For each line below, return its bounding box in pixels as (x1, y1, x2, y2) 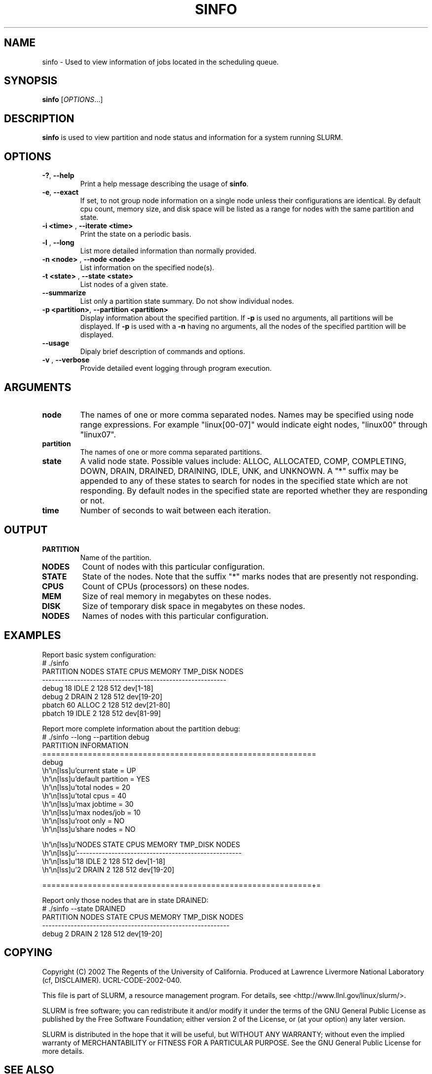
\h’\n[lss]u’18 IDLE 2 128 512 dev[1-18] (42, 857, 166, 865)
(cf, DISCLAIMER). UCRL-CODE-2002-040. (42, 975, 182, 984)
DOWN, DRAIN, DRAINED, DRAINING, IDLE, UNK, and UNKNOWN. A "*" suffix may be (80, 465, 398, 476)
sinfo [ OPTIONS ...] (42, 95, 103, 104)
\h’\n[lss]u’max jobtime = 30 (42, 799, 134, 808)
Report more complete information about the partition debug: (42, 724, 240, 733)
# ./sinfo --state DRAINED (42, 904, 126, 913)
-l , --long (42, 238, 74, 247)
